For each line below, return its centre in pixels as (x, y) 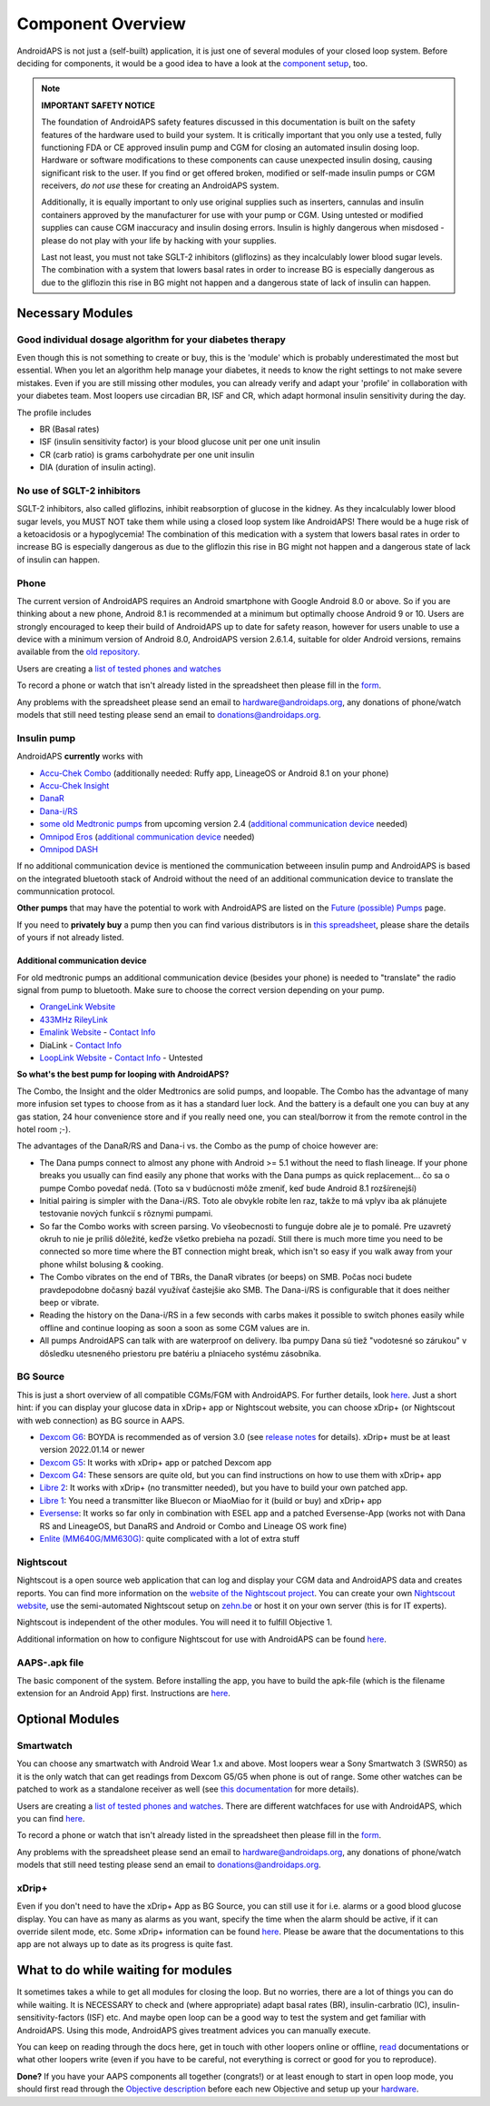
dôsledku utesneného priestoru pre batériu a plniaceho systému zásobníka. (181, 1353)
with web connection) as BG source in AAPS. (101, 1420)
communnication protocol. (66, 891)
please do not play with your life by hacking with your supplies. (159, 240)
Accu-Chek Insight (74, 785)
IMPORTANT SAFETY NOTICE (98, 105)
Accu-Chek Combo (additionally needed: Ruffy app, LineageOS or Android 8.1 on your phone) (214, 773)
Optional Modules (68, 1719)
